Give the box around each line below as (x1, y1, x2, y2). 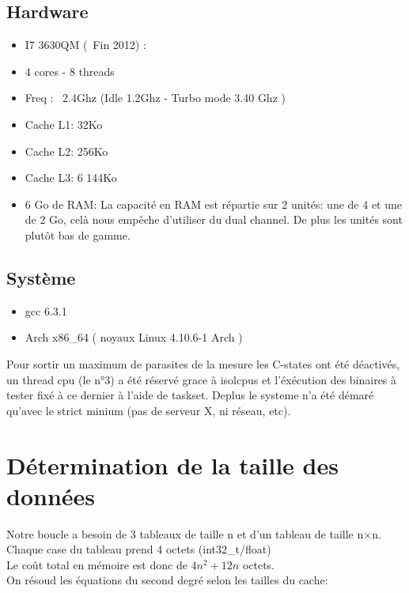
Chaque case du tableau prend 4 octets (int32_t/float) (6, 541, 271, 557)
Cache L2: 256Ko (25, 142, 108, 159)
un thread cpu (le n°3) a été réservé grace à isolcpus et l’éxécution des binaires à (6, 371, 397, 387)
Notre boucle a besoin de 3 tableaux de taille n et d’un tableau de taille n (6, 525, 364, 542)
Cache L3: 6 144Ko (25, 169, 117, 186)
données (6, 479, 96, 512)
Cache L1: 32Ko (25, 115, 103, 132)
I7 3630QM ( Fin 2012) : (25, 36, 146, 53)
